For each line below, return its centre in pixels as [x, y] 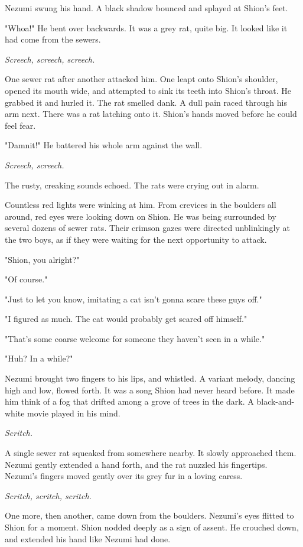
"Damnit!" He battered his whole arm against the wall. [104, 145]
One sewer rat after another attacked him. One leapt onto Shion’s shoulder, [141, 79]
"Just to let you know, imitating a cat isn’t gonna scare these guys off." [133, 299]
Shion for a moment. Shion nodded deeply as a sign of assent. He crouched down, [152, 527]
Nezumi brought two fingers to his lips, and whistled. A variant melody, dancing [150, 378]
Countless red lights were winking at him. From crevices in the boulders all [141, 205]
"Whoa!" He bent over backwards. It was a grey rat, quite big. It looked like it [146, 27]
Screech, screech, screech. [50, 59]
